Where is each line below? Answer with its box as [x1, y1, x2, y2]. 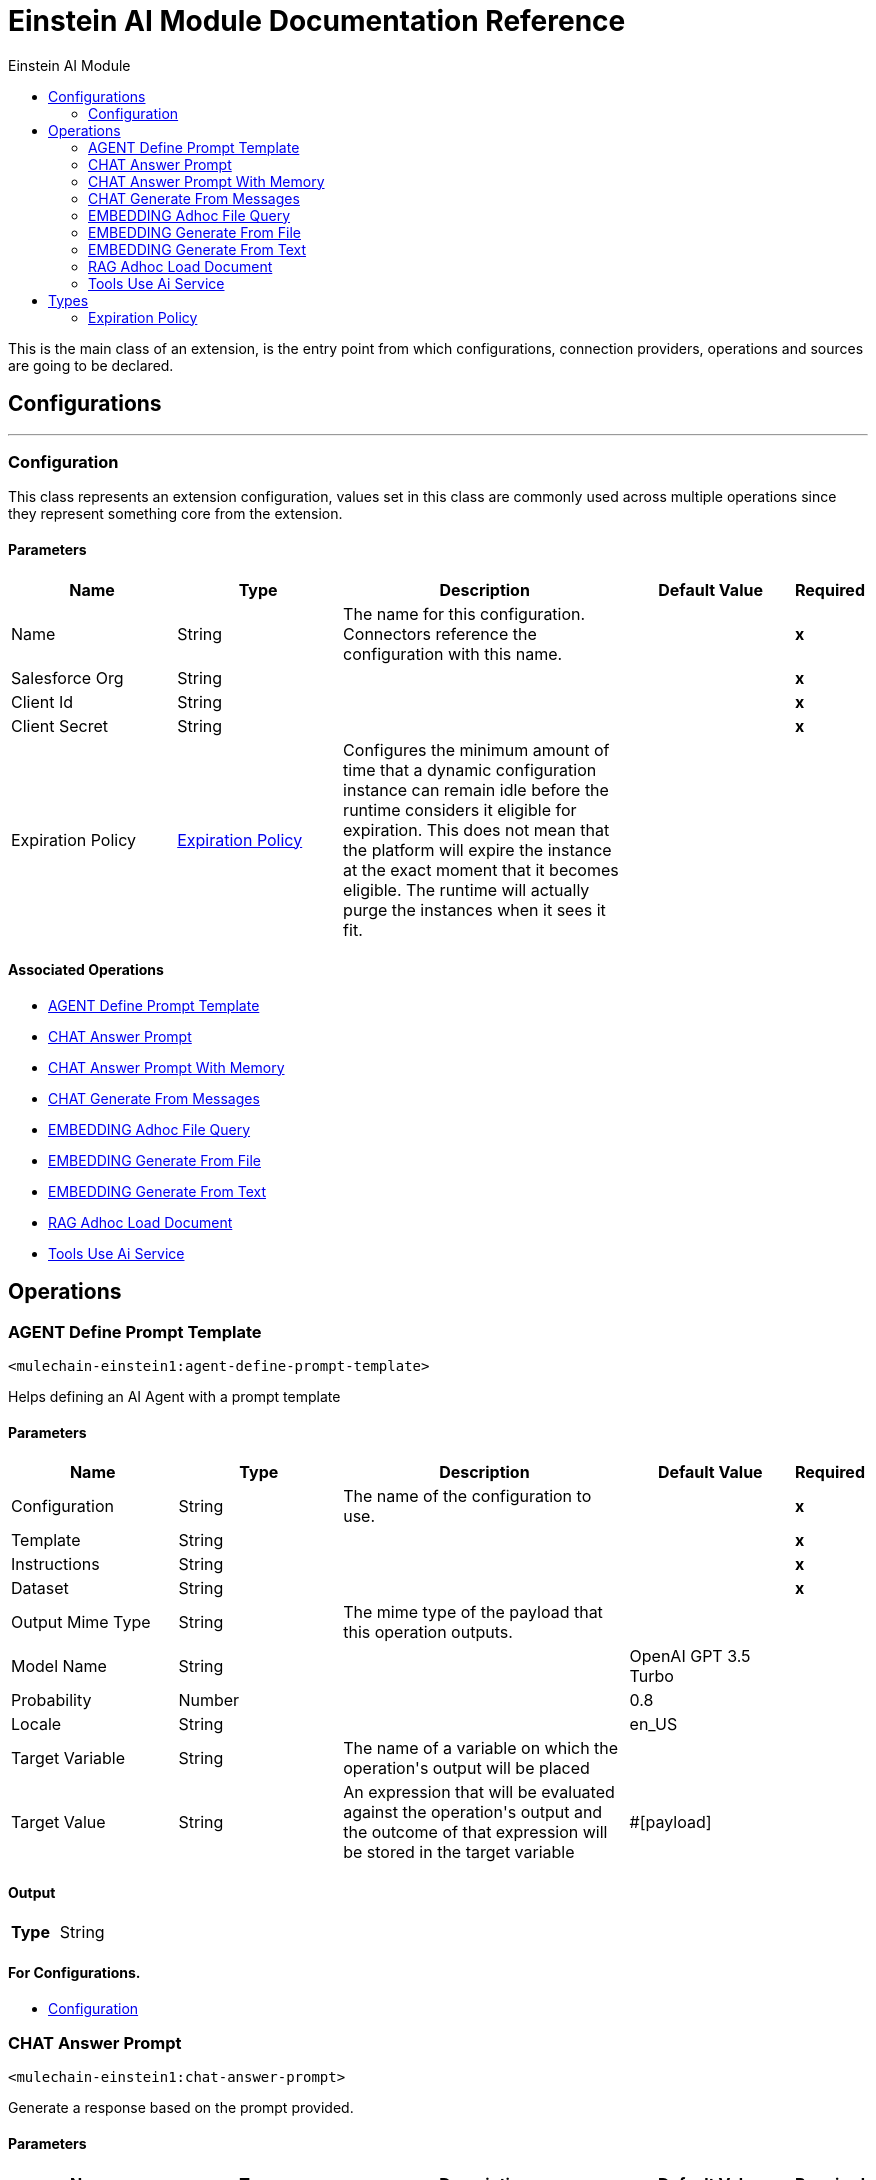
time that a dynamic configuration [343, 759, 597, 780]
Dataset [11, 1578, 69, 1599]
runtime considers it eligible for [343, 799, 577, 820]
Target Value [11, 1812, 106, 1833]
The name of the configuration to [343, 1486, 592, 1507]
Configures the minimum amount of [343, 739, 610, 760]
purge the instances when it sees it [343, 899, 606, 920]
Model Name [11, 1656, 107, 1677]
